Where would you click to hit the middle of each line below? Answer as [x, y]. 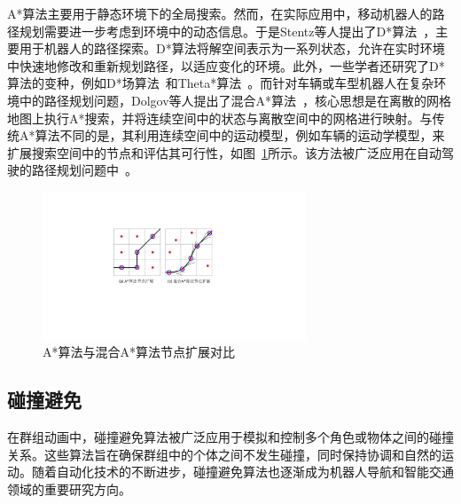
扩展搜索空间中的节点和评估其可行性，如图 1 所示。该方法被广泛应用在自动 [224, 152]
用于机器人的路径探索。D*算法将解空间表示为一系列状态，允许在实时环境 [232, 48]
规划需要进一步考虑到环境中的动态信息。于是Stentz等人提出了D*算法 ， [227, 31]
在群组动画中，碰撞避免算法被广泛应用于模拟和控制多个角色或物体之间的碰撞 [230, 437]
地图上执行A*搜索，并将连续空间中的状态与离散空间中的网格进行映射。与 [220, 118]
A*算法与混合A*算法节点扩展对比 [139, 352]
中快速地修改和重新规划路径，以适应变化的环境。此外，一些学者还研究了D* [226, 65]
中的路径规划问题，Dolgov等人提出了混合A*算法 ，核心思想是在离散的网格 [235, 100]
